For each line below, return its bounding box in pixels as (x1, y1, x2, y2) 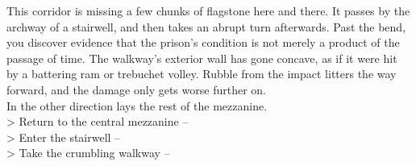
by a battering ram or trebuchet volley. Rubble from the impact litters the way (6, 65, 397, 82)
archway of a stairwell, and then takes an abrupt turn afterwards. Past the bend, (6, 18, 406, 35)
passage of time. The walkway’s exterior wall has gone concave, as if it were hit (6, 49, 397, 66)
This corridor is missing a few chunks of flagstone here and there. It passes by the (6, 2, 410, 19)
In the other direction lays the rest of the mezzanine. (6, 97, 268, 114)
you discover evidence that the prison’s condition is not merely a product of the (6, 34, 400, 51)
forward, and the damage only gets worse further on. (6, 81, 266, 98)
